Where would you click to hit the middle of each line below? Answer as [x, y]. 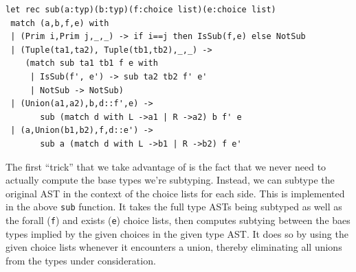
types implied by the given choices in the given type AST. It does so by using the [177, 233]
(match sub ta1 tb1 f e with [91, 63]
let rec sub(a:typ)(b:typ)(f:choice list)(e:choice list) [141, 10]
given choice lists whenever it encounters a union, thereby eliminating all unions [174, 247]
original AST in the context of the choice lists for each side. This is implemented [175, 193]
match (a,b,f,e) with [60, 23]
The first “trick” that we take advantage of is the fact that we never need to [166, 166]
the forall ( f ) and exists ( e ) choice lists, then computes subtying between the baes [178, 220]
